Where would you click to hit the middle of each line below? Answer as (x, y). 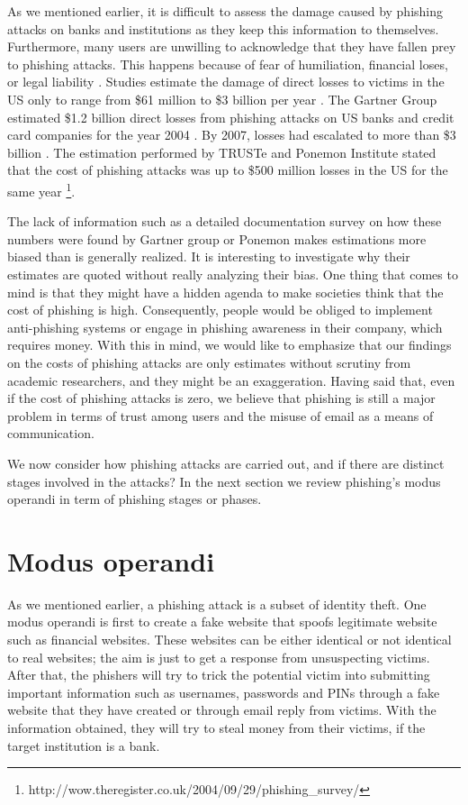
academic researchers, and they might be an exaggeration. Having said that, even (231, 380)
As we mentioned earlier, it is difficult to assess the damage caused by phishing (225, 11)
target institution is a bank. (84, 745)
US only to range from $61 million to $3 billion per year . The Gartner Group (222, 99)
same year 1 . (41, 189)
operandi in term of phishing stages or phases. (135, 499)
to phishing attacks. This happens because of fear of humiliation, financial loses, (228, 64)
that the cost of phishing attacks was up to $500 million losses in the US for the (228, 170)
